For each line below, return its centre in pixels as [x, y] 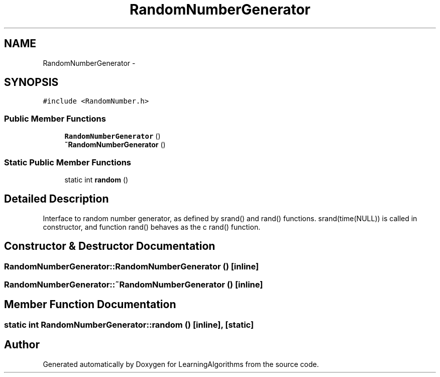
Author [22, 345]
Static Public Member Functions [68, 162]
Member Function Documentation [90, 305]
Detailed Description [57, 199]
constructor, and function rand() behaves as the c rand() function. [152, 227]
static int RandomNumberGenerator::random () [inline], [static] [129, 324]
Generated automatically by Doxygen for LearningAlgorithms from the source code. [181, 364]
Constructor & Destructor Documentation [110, 246]
